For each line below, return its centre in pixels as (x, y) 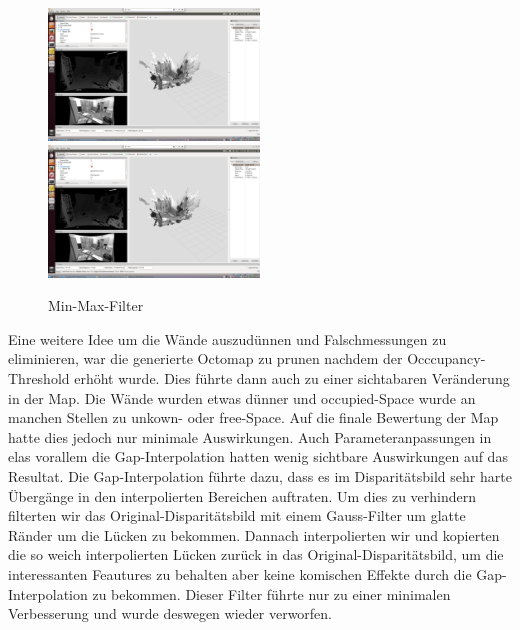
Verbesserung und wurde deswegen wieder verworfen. (170, 613)
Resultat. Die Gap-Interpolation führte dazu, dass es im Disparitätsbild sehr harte (260, 475)
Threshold (39, 377)
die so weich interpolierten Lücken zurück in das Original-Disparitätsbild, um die (256, 554)
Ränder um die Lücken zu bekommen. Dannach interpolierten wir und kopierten (254, 534)
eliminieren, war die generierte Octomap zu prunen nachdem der (205, 358)
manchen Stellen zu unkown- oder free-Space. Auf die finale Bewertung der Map (253, 417)
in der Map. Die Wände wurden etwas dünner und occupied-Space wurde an (242, 397)
